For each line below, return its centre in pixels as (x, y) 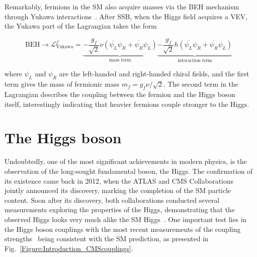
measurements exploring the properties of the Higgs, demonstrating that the (120, 209)
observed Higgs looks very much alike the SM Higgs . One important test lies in (126, 219)
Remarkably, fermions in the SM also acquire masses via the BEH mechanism (122, 6)
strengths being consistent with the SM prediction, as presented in (107, 239)
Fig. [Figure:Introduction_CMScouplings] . (69, 248)
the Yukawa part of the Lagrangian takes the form (81, 26)
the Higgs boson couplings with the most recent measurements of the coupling (123, 229)
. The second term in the (201, 84)
